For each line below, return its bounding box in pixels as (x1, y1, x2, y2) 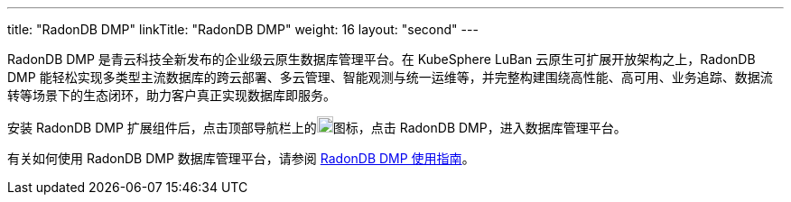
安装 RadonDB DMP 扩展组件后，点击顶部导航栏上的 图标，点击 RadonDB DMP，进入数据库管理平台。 (7, 120, 627, 135)
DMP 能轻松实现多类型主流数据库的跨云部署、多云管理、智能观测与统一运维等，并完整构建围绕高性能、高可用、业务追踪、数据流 (7, 69, 773, 85)
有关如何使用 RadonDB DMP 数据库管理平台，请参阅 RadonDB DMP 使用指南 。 (7, 151, 475, 166)
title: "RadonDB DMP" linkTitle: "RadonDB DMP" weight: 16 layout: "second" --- (7, 22, 479, 37)
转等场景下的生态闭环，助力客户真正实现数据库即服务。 (7, 87, 336, 103)
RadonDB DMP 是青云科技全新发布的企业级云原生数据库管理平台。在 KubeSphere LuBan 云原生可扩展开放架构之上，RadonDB (7, 51, 756, 67)
